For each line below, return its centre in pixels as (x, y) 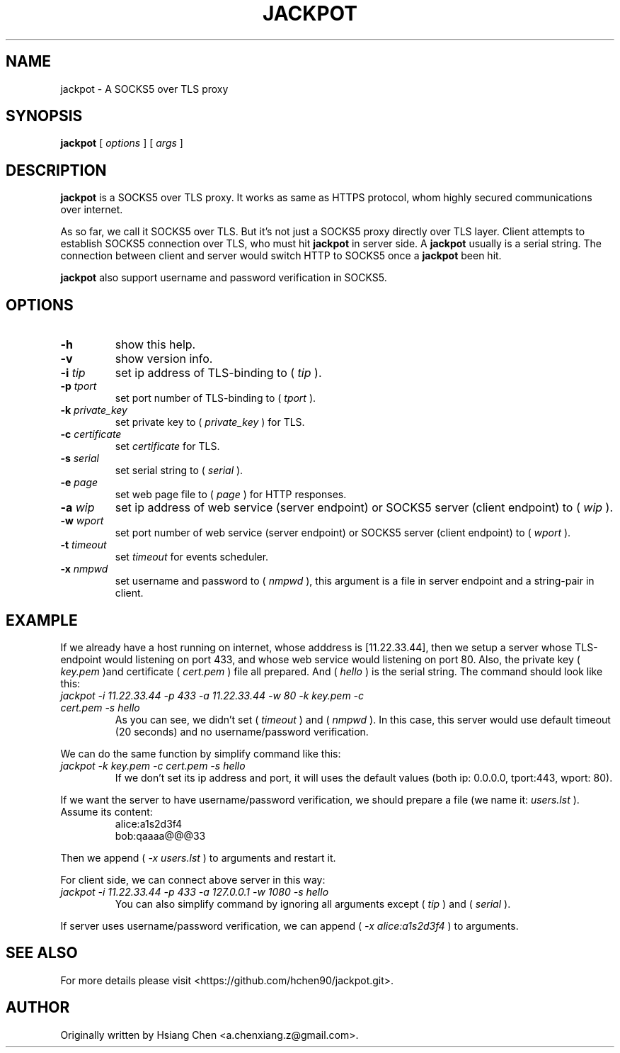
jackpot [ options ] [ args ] (122, 143)
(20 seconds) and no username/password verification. (242, 731)
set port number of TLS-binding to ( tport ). (216, 398)
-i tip (73, 373)
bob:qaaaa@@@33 (160, 835)
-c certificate (91, 434)
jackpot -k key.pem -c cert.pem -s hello (153, 765)
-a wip (77, 508)
